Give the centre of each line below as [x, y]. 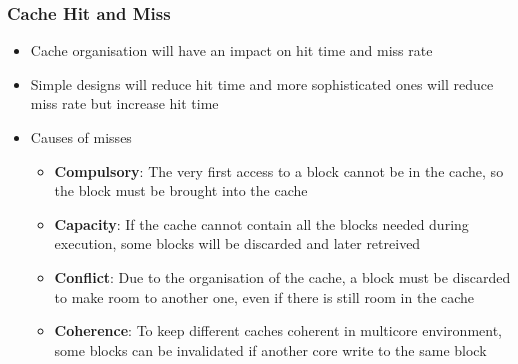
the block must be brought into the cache [181, 190]
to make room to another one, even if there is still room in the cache [264, 296]
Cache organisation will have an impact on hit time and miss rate [231, 50]
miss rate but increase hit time [124, 103]
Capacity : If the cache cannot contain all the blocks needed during [261, 223]
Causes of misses [81, 137]
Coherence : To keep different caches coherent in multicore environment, [278, 330]
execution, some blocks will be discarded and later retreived [237, 243]
